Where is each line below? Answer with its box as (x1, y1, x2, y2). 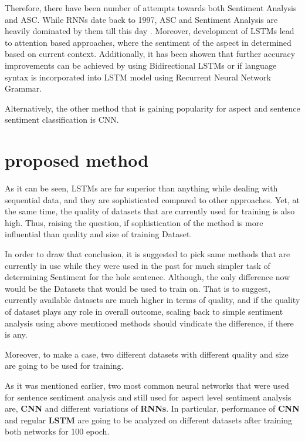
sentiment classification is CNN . (5, 113, 119, 126)
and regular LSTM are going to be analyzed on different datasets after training (5, 413, 293, 426)
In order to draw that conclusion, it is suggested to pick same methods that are (5, 248, 290, 260)
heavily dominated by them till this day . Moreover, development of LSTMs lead (5, 25, 294, 37)
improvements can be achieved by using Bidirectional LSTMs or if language (5, 59, 277, 71)
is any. (5, 328, 28, 341)
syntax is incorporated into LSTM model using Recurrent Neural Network (5, 70, 271, 83)
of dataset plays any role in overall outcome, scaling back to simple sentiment (5, 305, 283, 317)
